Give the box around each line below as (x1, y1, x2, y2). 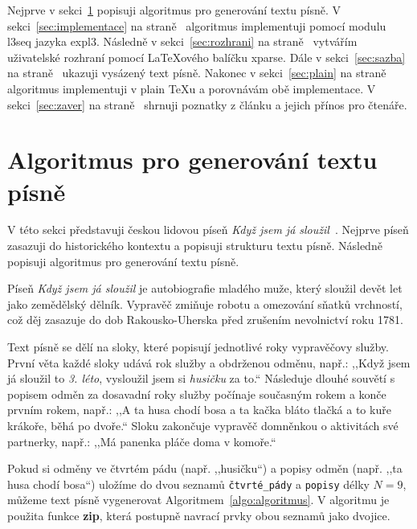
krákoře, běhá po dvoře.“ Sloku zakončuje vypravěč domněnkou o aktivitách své (7, 417, 399, 433)
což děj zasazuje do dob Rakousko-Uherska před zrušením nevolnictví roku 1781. (7, 311, 403, 328)
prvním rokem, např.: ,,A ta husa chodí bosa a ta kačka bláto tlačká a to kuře (7, 401, 391, 418)
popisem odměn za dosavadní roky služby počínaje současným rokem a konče (7, 385, 386, 402)
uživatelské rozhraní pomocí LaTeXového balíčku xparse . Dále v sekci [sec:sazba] (7, 48, 406, 65)
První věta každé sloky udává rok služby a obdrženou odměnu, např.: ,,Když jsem (7, 354, 411, 371)
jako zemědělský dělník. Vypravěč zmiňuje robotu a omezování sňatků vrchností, (7, 295, 403, 312)
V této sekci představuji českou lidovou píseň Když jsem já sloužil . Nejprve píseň (7, 221, 409, 238)
